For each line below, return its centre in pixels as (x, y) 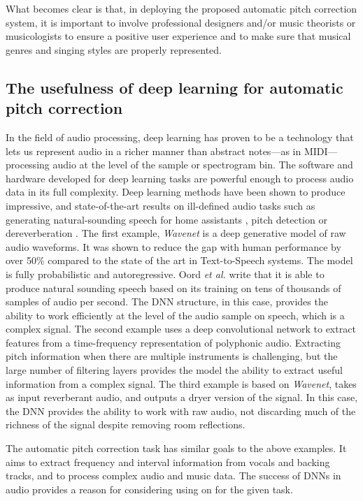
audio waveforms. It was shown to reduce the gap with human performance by (173, 246)
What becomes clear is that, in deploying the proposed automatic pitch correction (181, 8)
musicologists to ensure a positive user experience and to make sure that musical (178, 36)
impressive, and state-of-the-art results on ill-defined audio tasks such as (161, 205)
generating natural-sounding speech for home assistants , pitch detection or (166, 219)
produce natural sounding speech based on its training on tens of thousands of (173, 288)
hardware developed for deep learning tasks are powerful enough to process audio (180, 178)
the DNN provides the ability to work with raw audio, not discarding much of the (181, 411)
